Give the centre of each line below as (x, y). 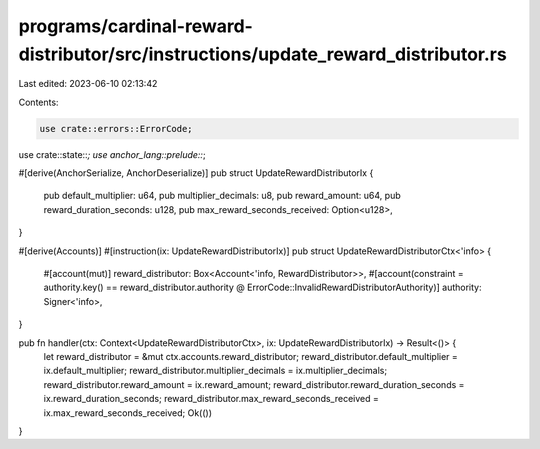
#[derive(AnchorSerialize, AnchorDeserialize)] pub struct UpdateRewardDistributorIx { (196, 173)
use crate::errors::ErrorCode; (116, 128)
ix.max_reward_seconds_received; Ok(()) (128, 412)
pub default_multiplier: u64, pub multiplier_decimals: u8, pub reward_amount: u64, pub (222, 196)
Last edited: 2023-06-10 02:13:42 (88, 84)
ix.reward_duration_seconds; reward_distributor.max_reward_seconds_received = (211, 399)
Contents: (38, 102)
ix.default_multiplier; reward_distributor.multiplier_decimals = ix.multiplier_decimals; (215, 371)
